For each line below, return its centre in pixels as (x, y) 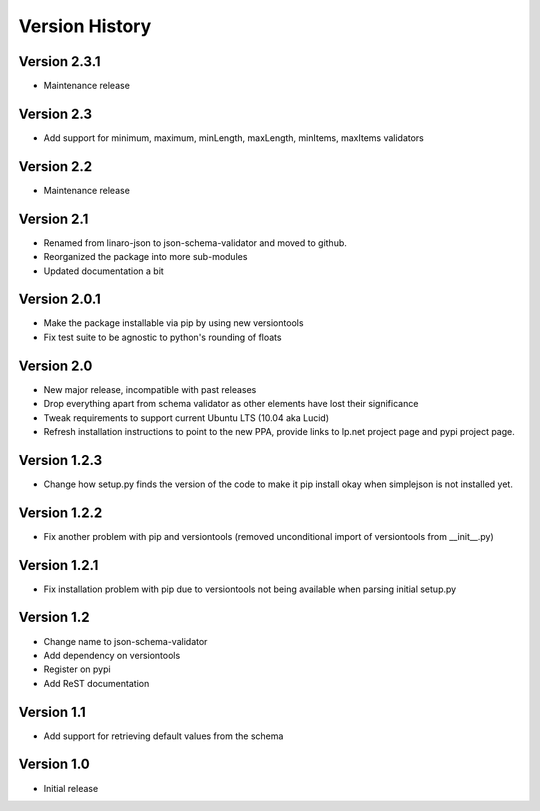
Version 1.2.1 (58, 565)
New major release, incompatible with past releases (150, 389)
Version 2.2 (55, 166)
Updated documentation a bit (103, 271)
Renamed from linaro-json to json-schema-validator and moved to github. (195, 242)
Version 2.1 (53, 218)
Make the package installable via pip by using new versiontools (173, 323)
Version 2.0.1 (60, 299)
